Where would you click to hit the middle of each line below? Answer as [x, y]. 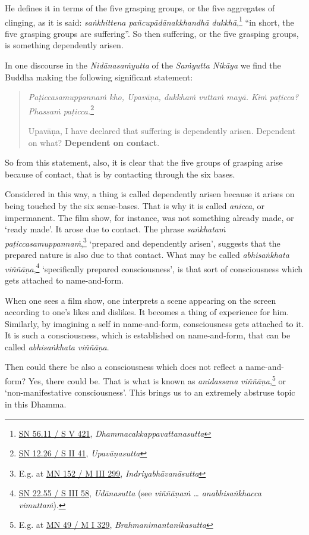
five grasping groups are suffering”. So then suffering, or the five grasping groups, [152, 33]
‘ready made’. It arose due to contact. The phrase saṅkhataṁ [115, 229]
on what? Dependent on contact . [94, 142]
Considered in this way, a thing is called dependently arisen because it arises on [150, 194]
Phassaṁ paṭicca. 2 [61, 110]
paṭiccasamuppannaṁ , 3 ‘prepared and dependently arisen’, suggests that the [143, 242]
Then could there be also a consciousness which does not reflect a [124, 367]
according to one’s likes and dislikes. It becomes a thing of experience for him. [147, 312]
